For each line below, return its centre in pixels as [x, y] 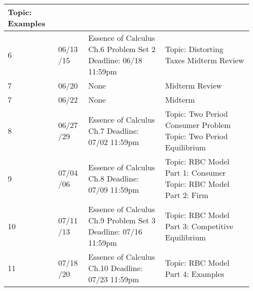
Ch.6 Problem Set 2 [122, 49]
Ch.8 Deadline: [114, 178]
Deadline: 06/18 [115, 60]
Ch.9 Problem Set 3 [122, 220]
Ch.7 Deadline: [114, 130]
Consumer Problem [198, 125]
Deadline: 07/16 [115, 231]
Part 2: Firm [187, 195]
